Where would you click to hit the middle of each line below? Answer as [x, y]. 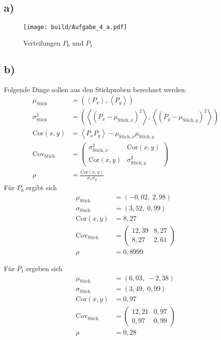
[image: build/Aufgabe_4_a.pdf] [75, 27]
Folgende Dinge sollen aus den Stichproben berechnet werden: [95, 89]
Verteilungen [42, 42]
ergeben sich [44, 268]
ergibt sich [42, 187]
